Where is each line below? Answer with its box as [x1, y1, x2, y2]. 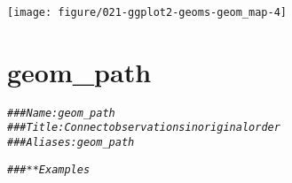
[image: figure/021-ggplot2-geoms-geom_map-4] [7, 6, 287, 19]
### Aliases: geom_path [7, 136, 135, 149]
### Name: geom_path [7, 106, 115, 119]
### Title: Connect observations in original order [7, 121, 280, 134]
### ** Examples [7, 163, 91, 176]
